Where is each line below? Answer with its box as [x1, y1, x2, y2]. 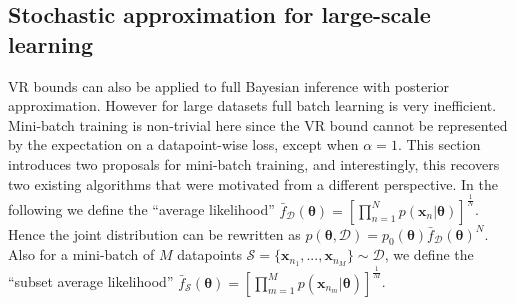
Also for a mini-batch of [8, 244, 155, 265]
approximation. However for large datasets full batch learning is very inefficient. [8, 95, 497, 116]
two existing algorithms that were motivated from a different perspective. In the [8, 173, 498, 194]
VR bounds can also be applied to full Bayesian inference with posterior [8, 75, 450, 96]
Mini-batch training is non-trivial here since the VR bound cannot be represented [8, 114, 508, 135]
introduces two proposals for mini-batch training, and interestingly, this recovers [8, 153, 500, 174]
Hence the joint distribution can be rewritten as [8, 223, 301, 244]
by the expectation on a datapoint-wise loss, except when [8, 134, 359, 155]
